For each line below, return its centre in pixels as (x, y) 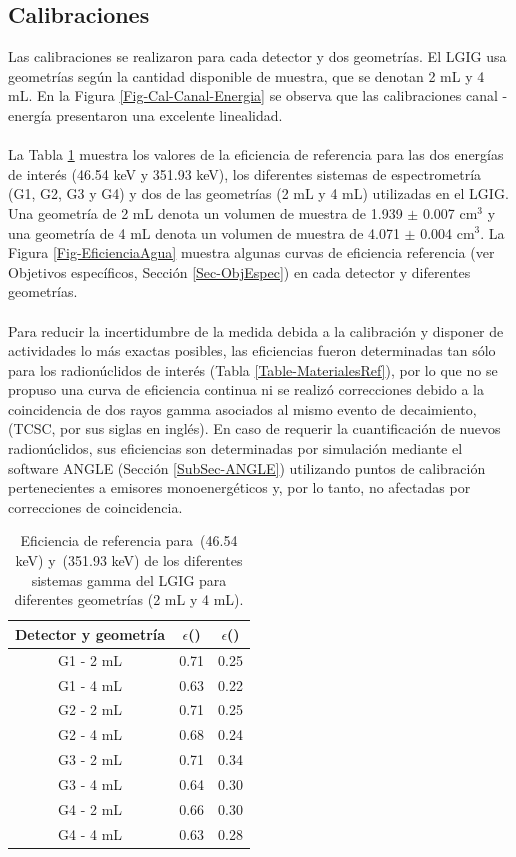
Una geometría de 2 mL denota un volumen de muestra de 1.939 (205, 212)
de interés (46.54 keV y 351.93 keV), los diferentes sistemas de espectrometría (245, 173)
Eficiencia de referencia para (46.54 (129, 540)
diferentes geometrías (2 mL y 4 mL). (129, 599)
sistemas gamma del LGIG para (129, 579)
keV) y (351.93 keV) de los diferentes (129, 560)
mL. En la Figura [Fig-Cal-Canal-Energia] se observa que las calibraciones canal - (258, 95)
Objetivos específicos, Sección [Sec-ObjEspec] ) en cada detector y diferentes (239, 271)
